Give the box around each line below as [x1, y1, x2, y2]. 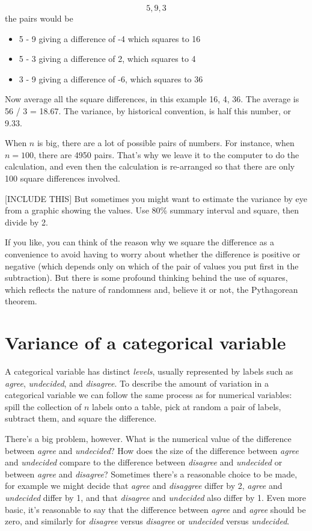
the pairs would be [5, 12, 73, 24]
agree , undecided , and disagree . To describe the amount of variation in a [5, 376, 269, 389]
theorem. [5, 295, 37, 307]
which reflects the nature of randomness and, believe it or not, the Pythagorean [5, 283, 298, 295]
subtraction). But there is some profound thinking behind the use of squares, [5, 271, 288, 284]
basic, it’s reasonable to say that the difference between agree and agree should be [5, 503, 306, 515]
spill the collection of [5, 400, 82, 413]
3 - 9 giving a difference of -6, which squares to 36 [19, 72, 203, 85]
